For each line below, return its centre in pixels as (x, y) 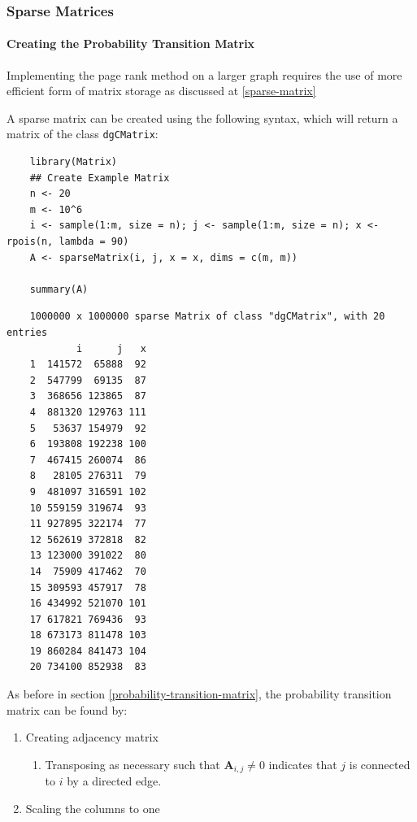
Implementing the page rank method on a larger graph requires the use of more (204, 74)
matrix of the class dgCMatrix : (83, 134)
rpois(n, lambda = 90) (68, 242)
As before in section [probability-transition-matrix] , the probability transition (199, 694)
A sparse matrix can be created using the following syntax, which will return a (202, 117)
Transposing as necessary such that (132, 764)
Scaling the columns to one (93, 808)
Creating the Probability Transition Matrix (131, 43)
